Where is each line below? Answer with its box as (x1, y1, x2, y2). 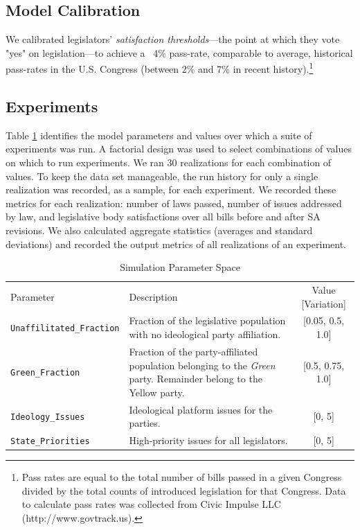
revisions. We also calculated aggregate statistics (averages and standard (6, 223, 313, 237)
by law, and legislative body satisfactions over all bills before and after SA (6, 209, 321, 224)
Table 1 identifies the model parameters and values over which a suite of (6, 127, 312, 142)
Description (129, 289, 178, 303)
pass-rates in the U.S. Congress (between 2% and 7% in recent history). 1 (6, 60, 314, 76)
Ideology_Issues (10, 412, 85, 423)
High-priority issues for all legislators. (129, 433, 288, 447)
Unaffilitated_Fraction (10, 324, 120, 334)
